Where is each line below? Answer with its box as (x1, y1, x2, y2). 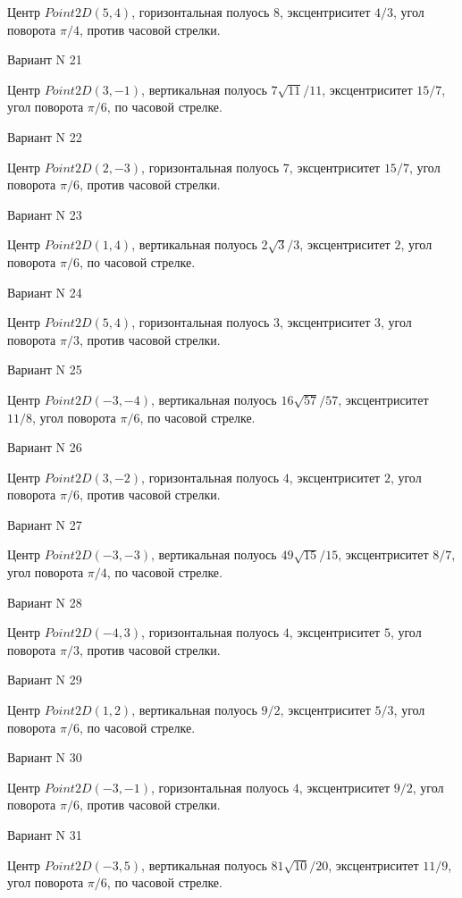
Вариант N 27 (7, 515, 82, 533)
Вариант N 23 (7, 205, 82, 223)
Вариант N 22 (7, 127, 82, 146)
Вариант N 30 (7, 748, 82, 767)
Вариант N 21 (7, 50, 82, 69)
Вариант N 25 (7, 360, 82, 379)
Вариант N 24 (7, 282, 82, 301)
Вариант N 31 (7, 826, 82, 843)
